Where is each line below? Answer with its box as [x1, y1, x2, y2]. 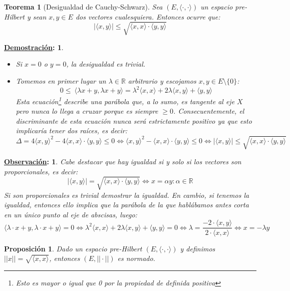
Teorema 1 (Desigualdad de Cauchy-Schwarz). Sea [4, 2, 163, 12]
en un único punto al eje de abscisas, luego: [4, 209, 137, 219]
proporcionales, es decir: [4, 166, 78, 176]
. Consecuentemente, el [173, 106, 244, 116]
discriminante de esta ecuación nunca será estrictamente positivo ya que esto [16, 115, 252, 126]
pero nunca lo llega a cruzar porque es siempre [16, 106, 158, 116]
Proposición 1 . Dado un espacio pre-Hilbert [4, 243, 142, 253]
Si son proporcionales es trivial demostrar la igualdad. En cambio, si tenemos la [4, 189, 249, 200]
